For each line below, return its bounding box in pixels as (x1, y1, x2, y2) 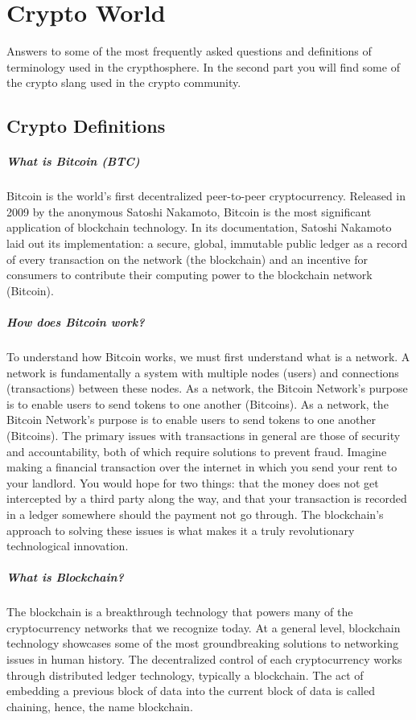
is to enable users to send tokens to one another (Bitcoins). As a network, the (6, 395, 389, 412)
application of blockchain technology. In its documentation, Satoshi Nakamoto (6, 219, 392, 236)
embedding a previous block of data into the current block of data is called (6, 682, 376, 699)
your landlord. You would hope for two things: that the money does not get (6, 474, 379, 491)
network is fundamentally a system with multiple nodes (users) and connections (6, 364, 399, 381)
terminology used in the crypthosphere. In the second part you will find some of (6, 58, 400, 75)
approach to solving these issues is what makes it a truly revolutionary (6, 521, 355, 538)
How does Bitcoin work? (6, 314, 145, 330)
